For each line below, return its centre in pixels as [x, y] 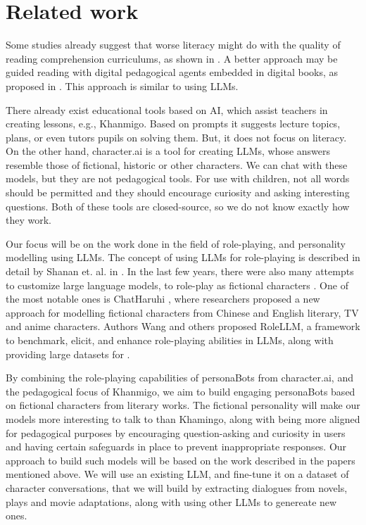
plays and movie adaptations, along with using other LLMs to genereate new [171, 501]
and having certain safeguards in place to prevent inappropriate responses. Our [176, 447]
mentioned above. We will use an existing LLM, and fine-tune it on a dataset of [177, 474]
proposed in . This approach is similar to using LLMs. [122, 86]
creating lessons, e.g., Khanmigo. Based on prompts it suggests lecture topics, [173, 124]
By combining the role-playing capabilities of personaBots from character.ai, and [179, 378]
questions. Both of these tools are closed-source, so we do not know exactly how [178, 206]
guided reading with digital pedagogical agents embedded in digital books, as [172, 72]
